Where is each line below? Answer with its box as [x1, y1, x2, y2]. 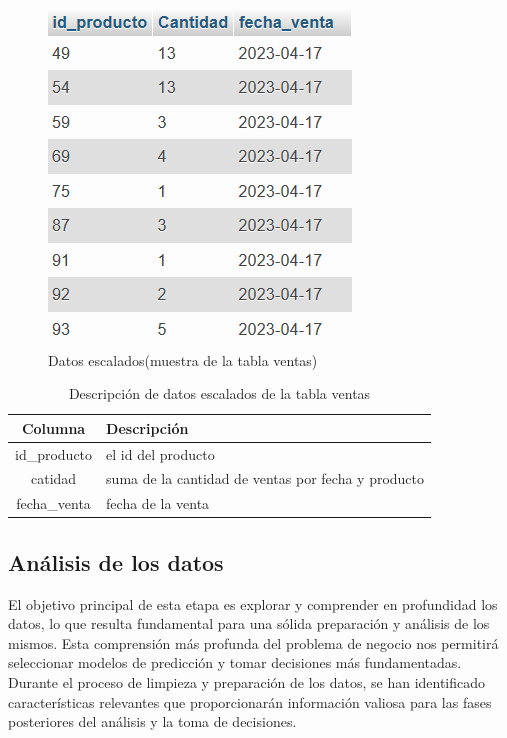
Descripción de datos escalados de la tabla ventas [68, 383, 371, 404]
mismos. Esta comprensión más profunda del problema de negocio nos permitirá [8, 632, 499, 653]
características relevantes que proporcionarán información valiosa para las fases [8, 691, 492, 712]
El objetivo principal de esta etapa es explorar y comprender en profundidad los [8, 593, 498, 614]
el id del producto [106, 443, 215, 464]
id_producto [15, 443, 93, 464]
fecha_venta [16, 493, 91, 514]
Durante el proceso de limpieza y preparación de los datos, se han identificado [8, 671, 486, 692]
